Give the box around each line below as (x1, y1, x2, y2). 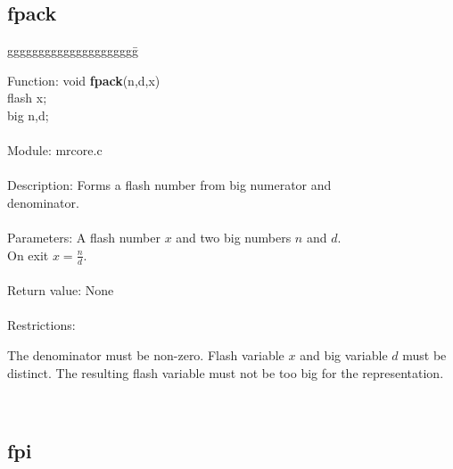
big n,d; (7, 105, 49, 124)
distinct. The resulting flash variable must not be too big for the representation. (7, 363, 444, 382)
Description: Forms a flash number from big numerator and (7, 176, 332, 194)
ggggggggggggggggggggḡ (7, 41, 138, 60)
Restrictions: (7, 316, 76, 334)
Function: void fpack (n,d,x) (7, 70, 161, 89)
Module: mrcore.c (7, 141, 103, 160)
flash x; (7, 88, 47, 107)
